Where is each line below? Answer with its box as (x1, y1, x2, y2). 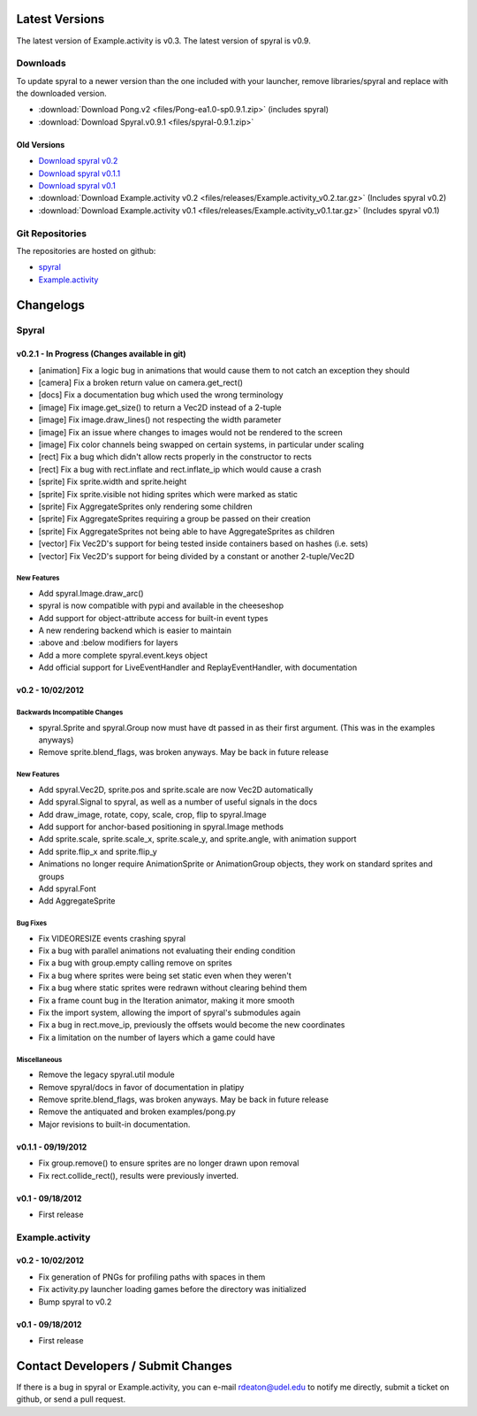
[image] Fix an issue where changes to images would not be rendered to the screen (38, 427, 344, 437)
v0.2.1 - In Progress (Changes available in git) (16, 349, 186, 359)
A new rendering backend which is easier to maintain (38, 625, 231, 636)
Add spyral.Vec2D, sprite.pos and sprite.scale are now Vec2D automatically (38, 784, 314, 795)
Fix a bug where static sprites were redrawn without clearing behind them (38, 982, 307, 993)
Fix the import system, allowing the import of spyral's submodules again (38, 1007, 301, 1018)
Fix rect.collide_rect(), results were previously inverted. (38, 1170, 238, 1181)
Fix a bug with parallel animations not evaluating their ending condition (38, 945, 296, 956)
